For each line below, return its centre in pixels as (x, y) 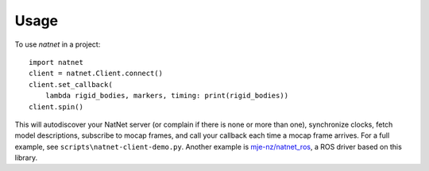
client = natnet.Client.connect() (96, 74)
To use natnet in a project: (58, 44)
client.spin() (56, 106)
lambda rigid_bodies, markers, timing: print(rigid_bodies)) (167, 96)
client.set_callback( (71, 84)
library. (26, 158)
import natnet (56, 62)
